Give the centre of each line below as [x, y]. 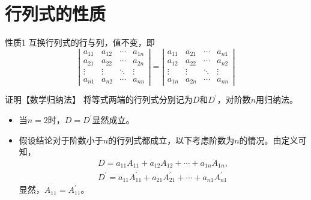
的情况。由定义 [269, 140]
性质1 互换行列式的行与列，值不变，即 [80, 42]
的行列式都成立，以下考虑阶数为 [171, 140]
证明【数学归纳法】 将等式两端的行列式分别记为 [99, 99]
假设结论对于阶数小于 [61, 140]
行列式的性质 [56, 14]
